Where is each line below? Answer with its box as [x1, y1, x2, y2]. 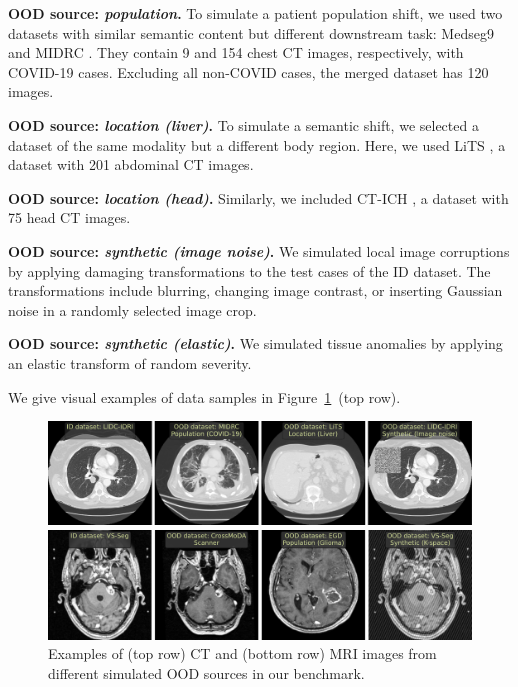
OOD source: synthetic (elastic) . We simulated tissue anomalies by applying [8, 333, 503, 354]
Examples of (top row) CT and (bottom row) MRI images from [48, 643, 437, 664]
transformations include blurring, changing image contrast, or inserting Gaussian [8, 280, 503, 301]
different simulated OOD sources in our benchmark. [48, 662, 365, 683]
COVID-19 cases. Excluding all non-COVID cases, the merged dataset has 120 [8, 61, 489, 82]
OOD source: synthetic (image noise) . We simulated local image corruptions [8, 240, 510, 261]
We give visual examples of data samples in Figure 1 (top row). [8, 386, 401, 407]
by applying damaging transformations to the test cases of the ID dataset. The [8, 260, 491, 281]
